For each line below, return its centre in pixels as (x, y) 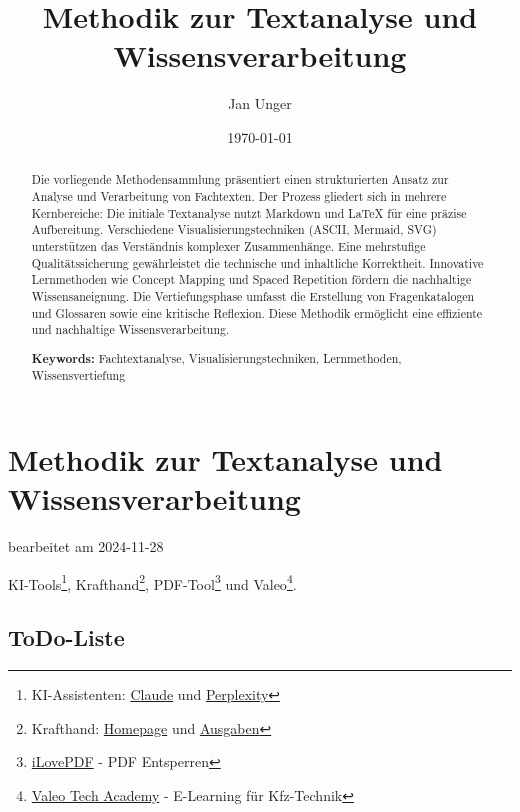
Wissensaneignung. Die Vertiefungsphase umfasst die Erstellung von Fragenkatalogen (253, 295)
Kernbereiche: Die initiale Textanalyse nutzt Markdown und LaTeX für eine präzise (249, 212)
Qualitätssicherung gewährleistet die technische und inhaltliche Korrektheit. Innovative (257, 262)
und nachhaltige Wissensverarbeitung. (130, 329)
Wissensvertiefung (78, 375)
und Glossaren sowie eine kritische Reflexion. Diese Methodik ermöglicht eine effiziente (257, 312)
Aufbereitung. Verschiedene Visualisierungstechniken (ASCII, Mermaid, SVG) (234, 229)
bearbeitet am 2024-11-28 (86, 546)
